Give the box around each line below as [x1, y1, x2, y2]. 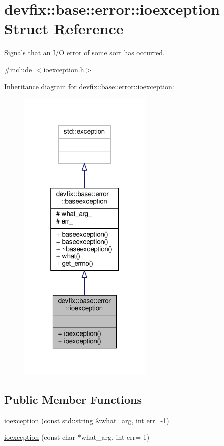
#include [4, 64, 32, 74]
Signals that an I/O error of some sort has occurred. [4, 47, 165, 58]
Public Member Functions [4, 392, 142, 407]
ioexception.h [43, 64, 84, 74]
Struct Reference [4, 18, 124, 39]
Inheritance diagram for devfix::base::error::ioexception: [4, 81, 174, 91]
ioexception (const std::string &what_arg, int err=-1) [4, 415, 169, 425]
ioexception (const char [4, 432, 76, 442]
